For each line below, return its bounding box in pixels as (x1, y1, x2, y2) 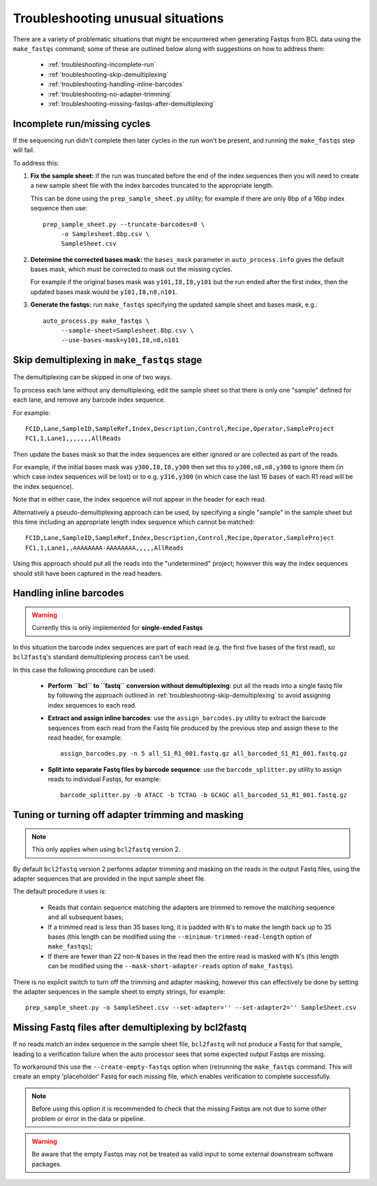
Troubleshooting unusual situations (13, 10, 224, 26)
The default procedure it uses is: (13, 887, 107, 895)
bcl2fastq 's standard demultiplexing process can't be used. (13, 653, 190, 661)
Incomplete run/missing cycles (13, 117, 151, 129)
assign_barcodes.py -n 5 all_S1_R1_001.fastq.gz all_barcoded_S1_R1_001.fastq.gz (60, 749, 348, 758)
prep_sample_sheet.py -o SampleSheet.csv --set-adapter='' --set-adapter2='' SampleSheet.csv (25, 1004, 357, 1012)
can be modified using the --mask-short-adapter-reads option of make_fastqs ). (47, 962, 295, 970)
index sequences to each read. (47, 701, 137, 709)
